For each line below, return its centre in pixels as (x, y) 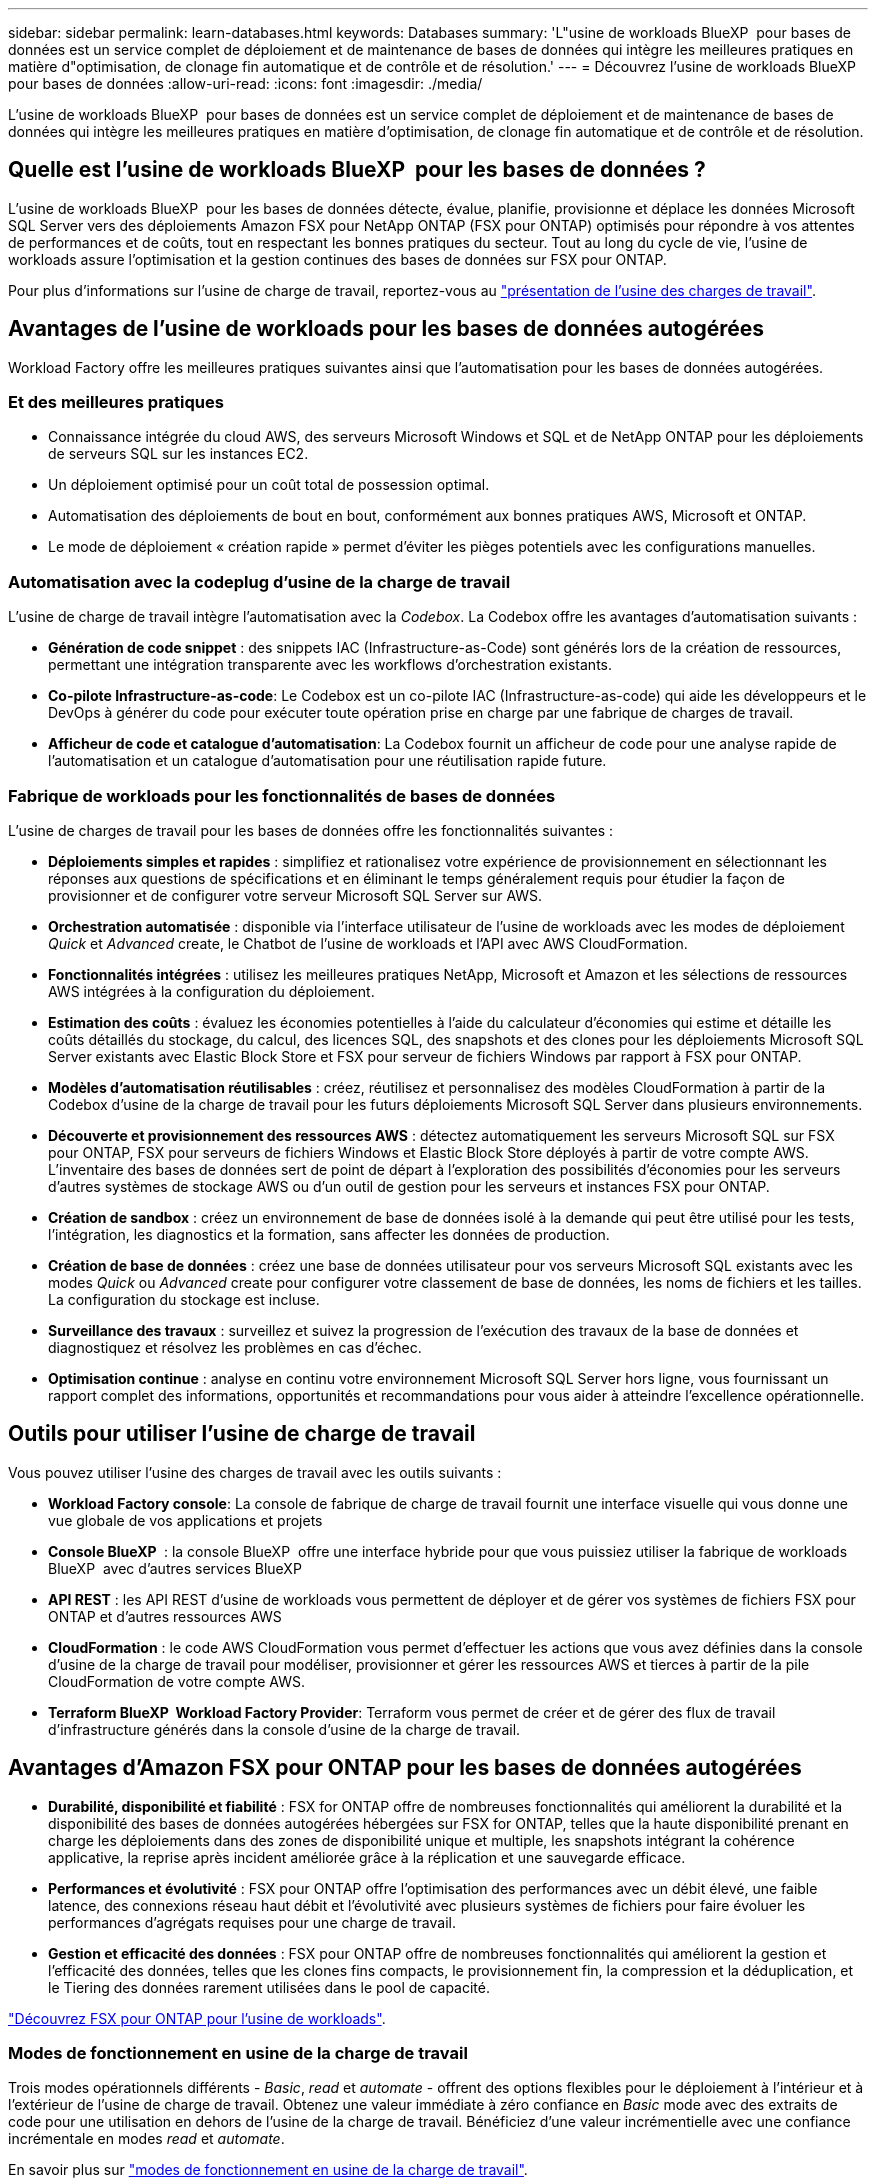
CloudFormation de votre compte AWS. (176, 1681)
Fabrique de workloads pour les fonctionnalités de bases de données (282, 795)
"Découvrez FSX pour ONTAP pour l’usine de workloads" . (197, 2018)
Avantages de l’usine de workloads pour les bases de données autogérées (386, 329)
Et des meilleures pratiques (116, 402)
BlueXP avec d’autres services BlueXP (175, 1568)
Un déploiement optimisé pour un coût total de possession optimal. (269, 485)
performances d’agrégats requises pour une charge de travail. (252, 1922)
